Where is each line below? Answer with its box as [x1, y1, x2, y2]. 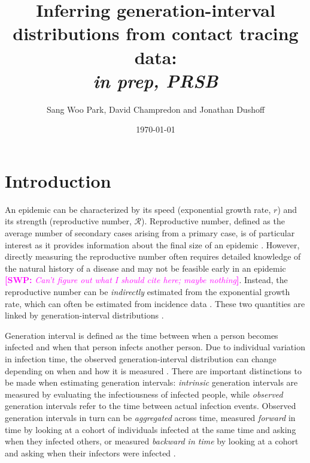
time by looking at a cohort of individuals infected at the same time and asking [5, 423, 296, 435]
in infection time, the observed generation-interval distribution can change [5, 352, 276, 365]
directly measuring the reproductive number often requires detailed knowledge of [5, 250, 301, 263]
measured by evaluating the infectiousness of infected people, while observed [5, 387, 283, 400]
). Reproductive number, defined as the [141, 215, 285, 227]
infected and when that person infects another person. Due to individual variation [5, 341, 305, 353]
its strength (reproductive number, [5, 215, 132, 227]
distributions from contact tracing [13, 21, 299, 46]
